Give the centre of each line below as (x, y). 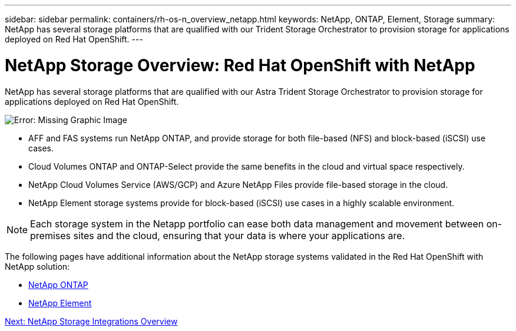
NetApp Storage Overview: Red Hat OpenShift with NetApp (240, 65)
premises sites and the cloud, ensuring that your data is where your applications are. (218, 235)
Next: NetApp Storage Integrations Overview (91, 321)
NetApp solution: (37, 266)
